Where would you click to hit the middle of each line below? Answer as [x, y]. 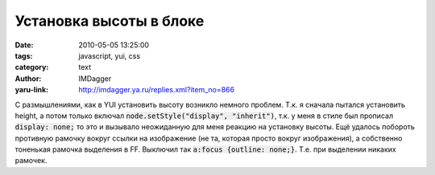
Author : [28, 78]
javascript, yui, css [110, 55]
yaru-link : [31, 90]
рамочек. [31, 161]
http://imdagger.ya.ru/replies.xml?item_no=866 [157, 90]
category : [32, 67]
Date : [24, 45]
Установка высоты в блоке [110, 21]
